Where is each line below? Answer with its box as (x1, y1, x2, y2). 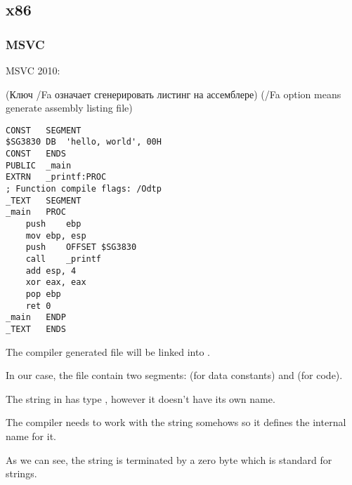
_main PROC (6, 207, 66, 218)
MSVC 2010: (6, 63, 60, 77)
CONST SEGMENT (6, 125, 82, 135)
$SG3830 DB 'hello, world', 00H (6, 137, 162, 147)
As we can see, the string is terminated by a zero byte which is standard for (6, 452, 332, 467)
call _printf (25, 254, 102, 264)
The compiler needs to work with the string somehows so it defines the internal (6, 415, 346, 430)
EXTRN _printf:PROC (6, 172, 107, 182)
